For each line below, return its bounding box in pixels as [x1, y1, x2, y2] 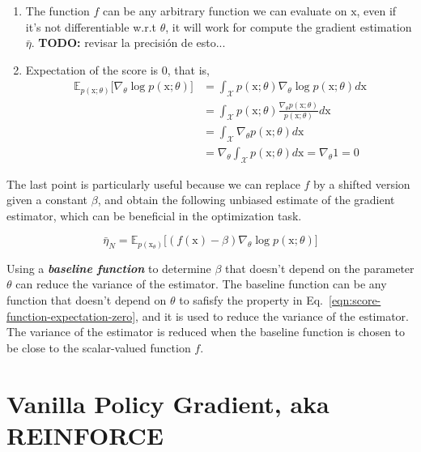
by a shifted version [313, 175, 410, 192]
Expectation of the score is [25, 61, 159, 78]
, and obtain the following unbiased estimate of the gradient [97, 191, 395, 208]
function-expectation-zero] [6, 307, 136, 324]
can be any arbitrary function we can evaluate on [102, 2, 347, 19]
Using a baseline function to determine [6, 259, 211, 276]
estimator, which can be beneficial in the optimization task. [6, 207, 302, 224]
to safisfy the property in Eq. [179, 292, 323, 308]
